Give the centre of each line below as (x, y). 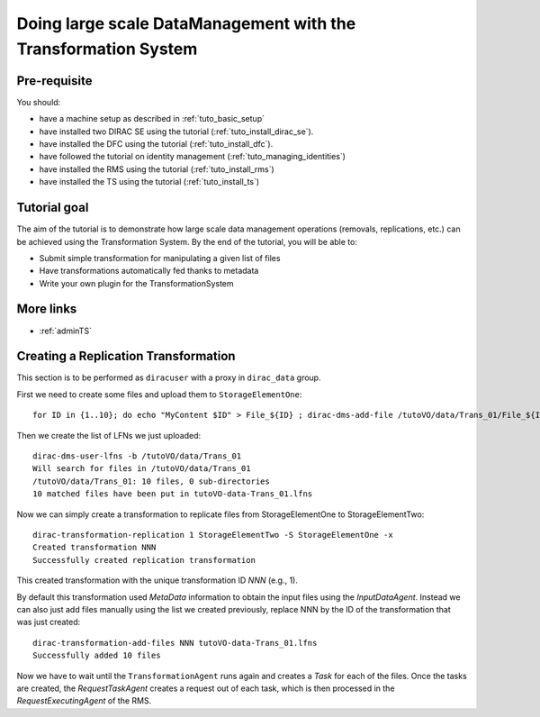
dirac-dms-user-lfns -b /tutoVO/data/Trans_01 (137, 456)
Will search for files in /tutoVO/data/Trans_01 (142, 469)
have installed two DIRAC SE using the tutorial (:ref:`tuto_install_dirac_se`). (176, 132)
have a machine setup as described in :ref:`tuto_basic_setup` (152, 119)
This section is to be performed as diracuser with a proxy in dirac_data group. (169, 377)
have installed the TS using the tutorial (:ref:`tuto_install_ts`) (149, 182)
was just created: (49, 622)
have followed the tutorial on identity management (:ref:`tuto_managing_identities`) (193, 157)
